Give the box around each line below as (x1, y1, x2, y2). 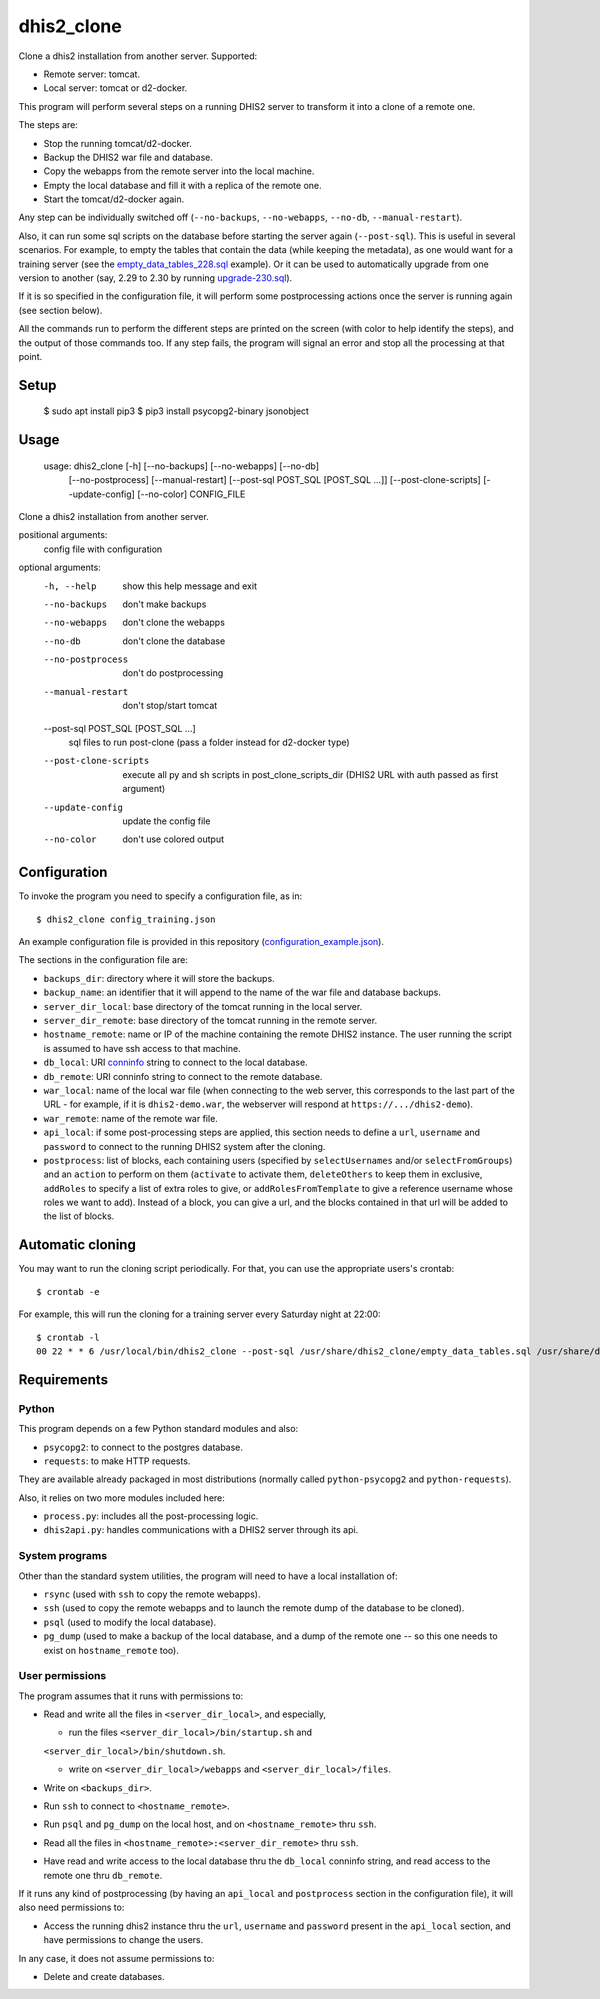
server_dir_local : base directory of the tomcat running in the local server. (43, 1000, 363, 1012)
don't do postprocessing (122, 667, 224, 679)
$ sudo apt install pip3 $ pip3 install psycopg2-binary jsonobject (43, 405, 310, 417)
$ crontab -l (36, 1331, 100, 1343)
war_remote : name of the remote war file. (43, 1112, 219, 1124)
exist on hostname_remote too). (43, 1644, 179, 1656)
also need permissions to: (18, 1901, 125, 1914)
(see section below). (18, 304, 103, 316)
